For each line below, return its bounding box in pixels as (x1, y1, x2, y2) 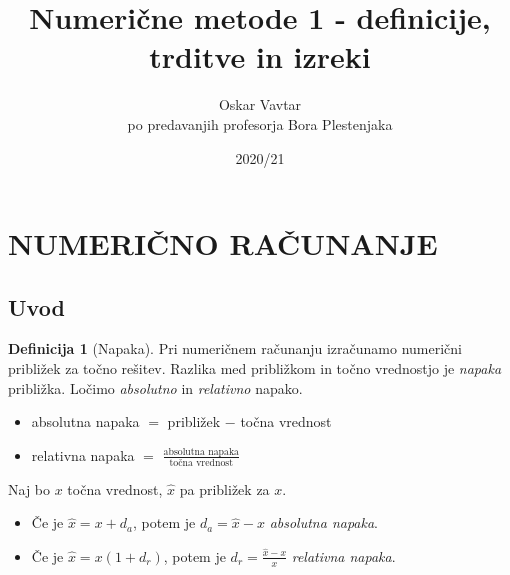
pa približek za (179, 478, 270, 499)
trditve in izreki (149, 36, 371, 77)
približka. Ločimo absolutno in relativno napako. (8, 377, 303, 398)
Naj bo (8, 478, 51, 499)
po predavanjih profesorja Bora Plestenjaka (127, 113, 393, 134)
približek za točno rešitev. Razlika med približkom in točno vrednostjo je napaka (8, 358, 502, 379)
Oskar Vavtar (218, 94, 302, 115)
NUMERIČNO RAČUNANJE (8, 223, 438, 264)
